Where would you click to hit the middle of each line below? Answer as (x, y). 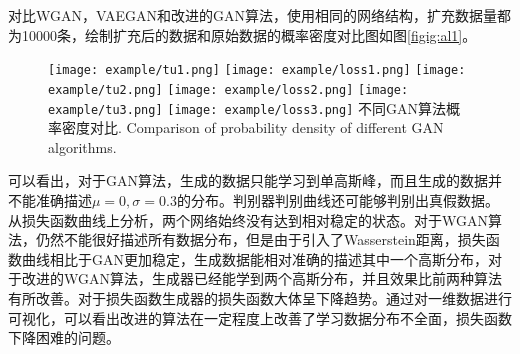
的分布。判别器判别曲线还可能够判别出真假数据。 (337, 199)
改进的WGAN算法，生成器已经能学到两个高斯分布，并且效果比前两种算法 (261, 278)
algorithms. (82, 146)
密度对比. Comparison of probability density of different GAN (252, 127)
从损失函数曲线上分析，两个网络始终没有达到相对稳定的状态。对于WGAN (248, 219)
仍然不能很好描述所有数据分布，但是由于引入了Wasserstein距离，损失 (260, 239)
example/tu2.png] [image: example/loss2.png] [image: (228, 89)
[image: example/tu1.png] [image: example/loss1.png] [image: (257, 70)
